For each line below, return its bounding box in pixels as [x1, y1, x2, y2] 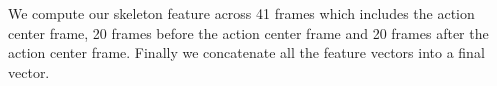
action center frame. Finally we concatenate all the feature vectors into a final [8, 42, 485, 63]
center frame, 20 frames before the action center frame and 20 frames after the [8, 22, 489, 43]
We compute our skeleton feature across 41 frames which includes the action [8, 3, 475, 23]
